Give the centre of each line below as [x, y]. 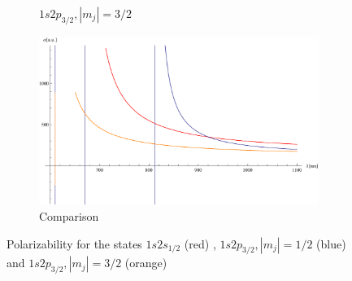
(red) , [200, 243]
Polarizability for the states [74, 243]
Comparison [69, 215]
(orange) [146, 263]
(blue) [331, 243]
